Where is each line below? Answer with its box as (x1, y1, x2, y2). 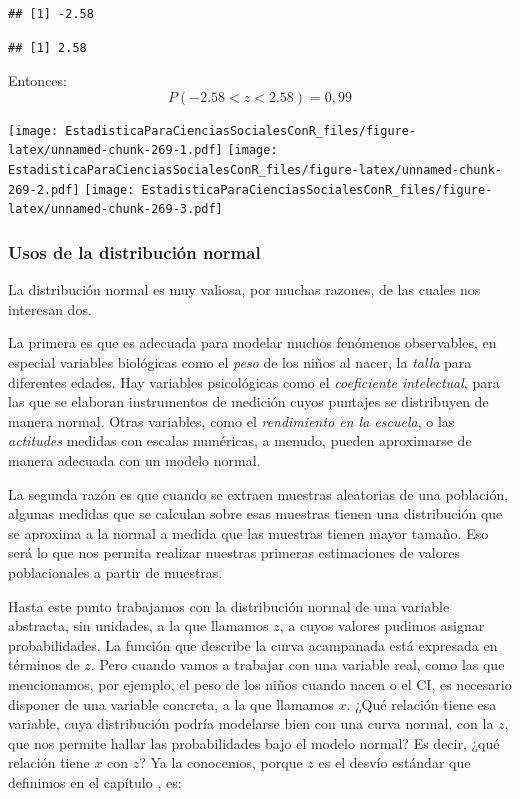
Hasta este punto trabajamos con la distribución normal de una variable (8, 595, 450, 616)
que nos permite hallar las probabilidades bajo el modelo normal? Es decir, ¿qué (8, 732, 500, 753)
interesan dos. (8, 298, 92, 319)
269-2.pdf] (8, 182, 80, 197)
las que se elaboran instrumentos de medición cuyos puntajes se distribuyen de (8, 391, 489, 412)
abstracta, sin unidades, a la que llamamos (8, 615, 269, 636)
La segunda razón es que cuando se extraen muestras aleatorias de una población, (8, 483, 509, 504)
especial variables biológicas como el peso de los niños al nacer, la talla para (8, 352, 472, 373)
